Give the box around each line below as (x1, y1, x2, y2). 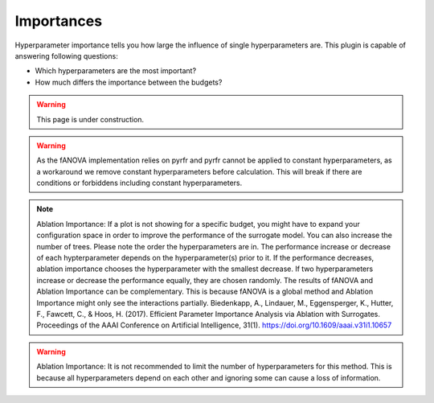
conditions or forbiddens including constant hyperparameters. (36, 178, 243, 188)
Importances (14, 12, 103, 30)
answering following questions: (14, 51, 118, 60)
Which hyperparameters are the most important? (35, 66, 197, 76)
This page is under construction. (36, 114, 145, 124)
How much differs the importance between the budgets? (35, 77, 223, 87)
